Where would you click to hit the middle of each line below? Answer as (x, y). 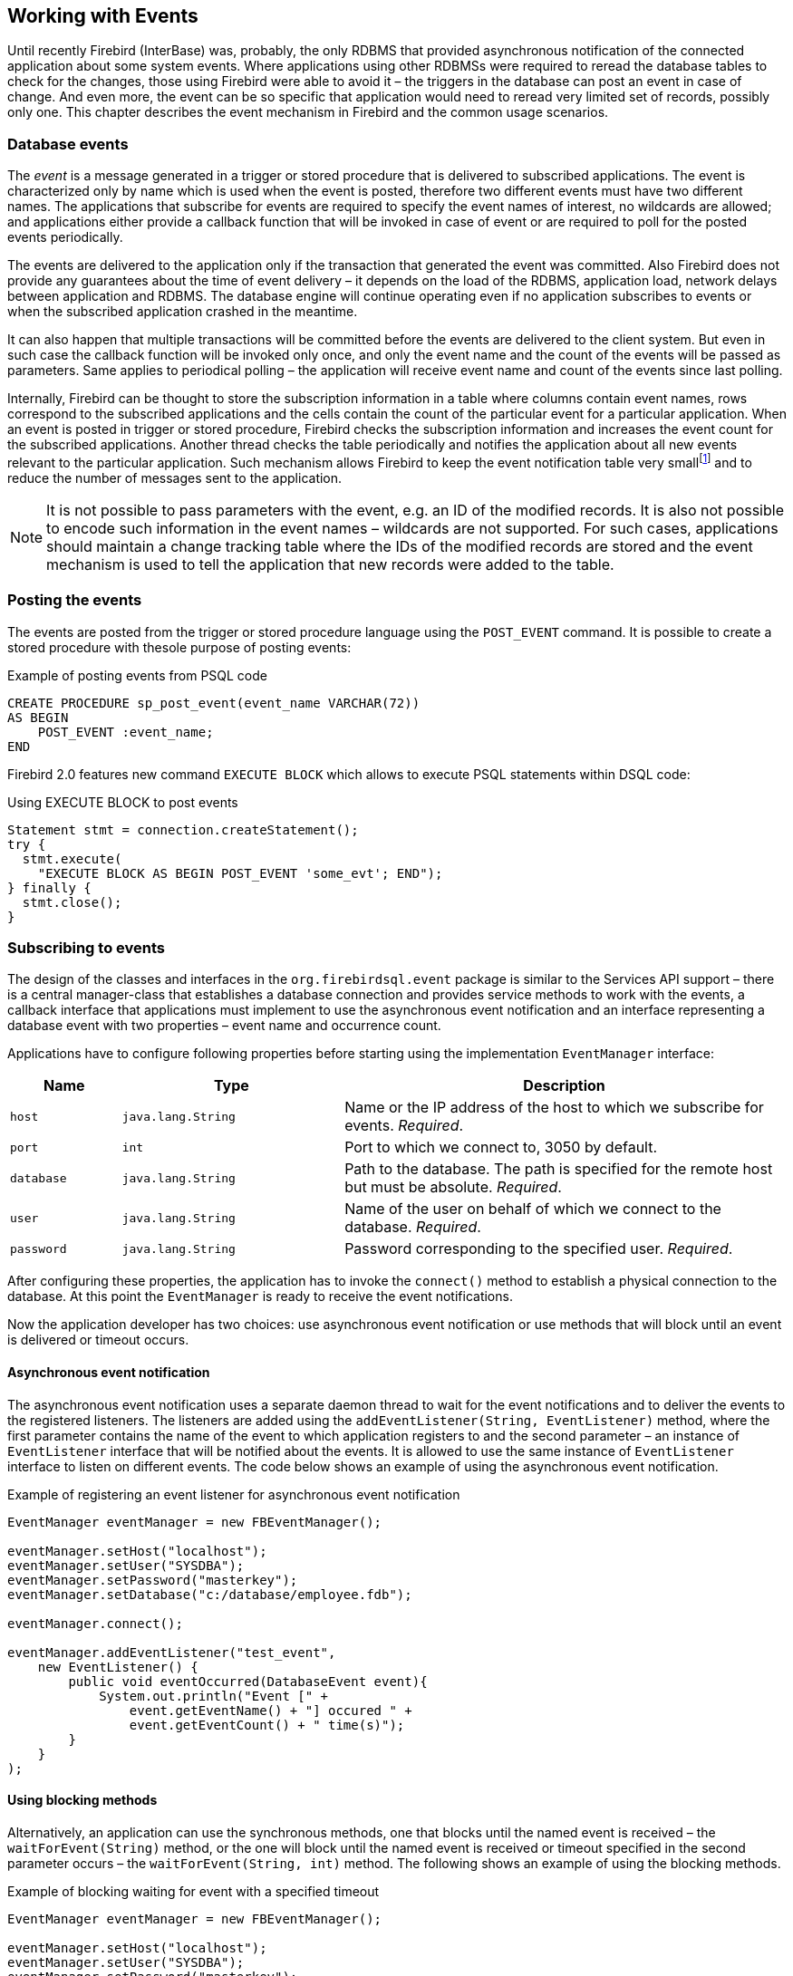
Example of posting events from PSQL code (137, 675)
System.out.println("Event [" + (214, 1696)
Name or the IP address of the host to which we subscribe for (554, 1108)
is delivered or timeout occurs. (98, 1340)
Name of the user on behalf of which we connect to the (533, 1209)
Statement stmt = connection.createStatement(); (183, 829)
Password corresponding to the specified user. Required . (539, 1249)
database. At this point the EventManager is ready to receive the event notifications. (260, 1296)
